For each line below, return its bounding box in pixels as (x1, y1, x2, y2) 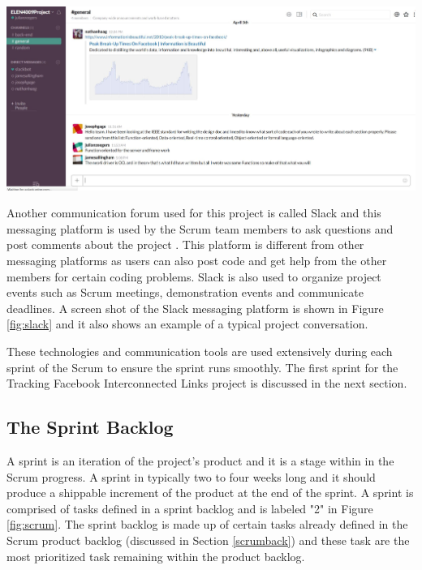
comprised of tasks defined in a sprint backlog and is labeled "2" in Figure (6, 499, 373, 516)
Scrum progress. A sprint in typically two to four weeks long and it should (6, 468, 376, 485)
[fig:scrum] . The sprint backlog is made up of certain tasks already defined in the (6, 516, 408, 533)
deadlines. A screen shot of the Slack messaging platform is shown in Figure (6, 299, 384, 316)
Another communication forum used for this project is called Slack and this (6, 204, 381, 221)
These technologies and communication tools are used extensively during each (6, 342, 393, 359)
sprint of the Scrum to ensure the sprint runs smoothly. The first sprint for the (6, 358, 398, 375)
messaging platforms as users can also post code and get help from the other (6, 252, 387, 268)
